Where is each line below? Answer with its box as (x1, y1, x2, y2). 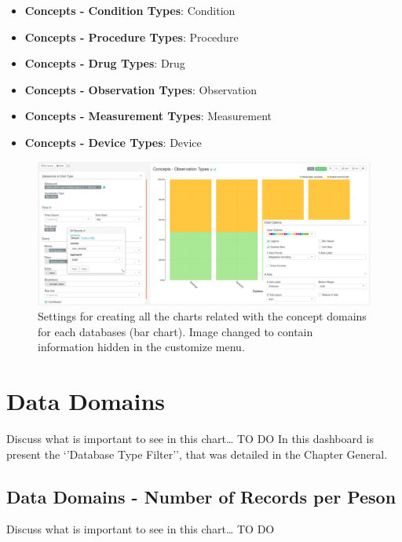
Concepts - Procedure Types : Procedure (24, 28, 239, 45)
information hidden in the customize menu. (38, 339, 245, 355)
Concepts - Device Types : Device (24, 134, 202, 150)
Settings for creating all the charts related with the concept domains (38, 308, 367, 324)
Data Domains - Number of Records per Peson (6, 484, 397, 508)
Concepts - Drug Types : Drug (24, 55, 185, 71)
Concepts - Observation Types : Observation (24, 81, 258, 97)
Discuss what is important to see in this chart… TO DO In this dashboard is (6, 430, 374, 447)
